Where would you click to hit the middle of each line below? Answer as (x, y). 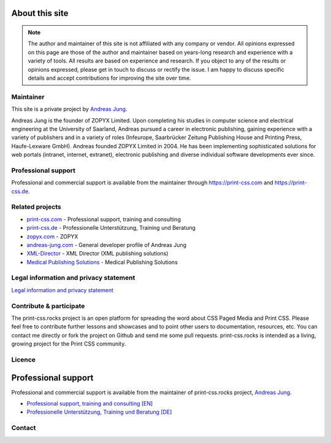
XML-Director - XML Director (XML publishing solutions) (97, 254)
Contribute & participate (48, 306)
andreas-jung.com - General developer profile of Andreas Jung (107, 244)
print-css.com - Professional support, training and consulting (104, 219)
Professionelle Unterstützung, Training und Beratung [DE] (99, 412)
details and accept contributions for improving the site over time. (109, 78)
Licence (24, 360)
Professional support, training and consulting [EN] (90, 403)
